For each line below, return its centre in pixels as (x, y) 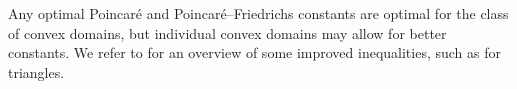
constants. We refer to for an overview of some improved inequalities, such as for (255, 52)
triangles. (36, 71)
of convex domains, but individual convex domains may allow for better (227, 32)
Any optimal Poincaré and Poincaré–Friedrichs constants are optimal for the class (258, 13)
